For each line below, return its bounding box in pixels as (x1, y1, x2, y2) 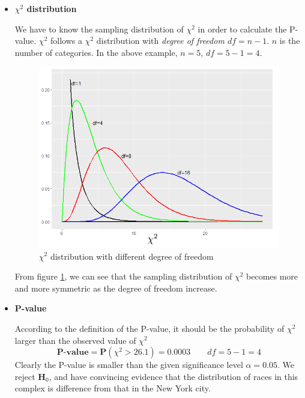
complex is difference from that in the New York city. (14, 382, 211, 394)
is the (279, 34, 300, 47)
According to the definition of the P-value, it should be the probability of (14, 322, 285, 334)
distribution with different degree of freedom (50, 250, 214, 262)
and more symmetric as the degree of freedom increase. (14, 281, 217, 294)
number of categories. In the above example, (14, 46, 178, 58)
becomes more (246, 270, 298, 283)
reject (14, 370, 35, 382)
